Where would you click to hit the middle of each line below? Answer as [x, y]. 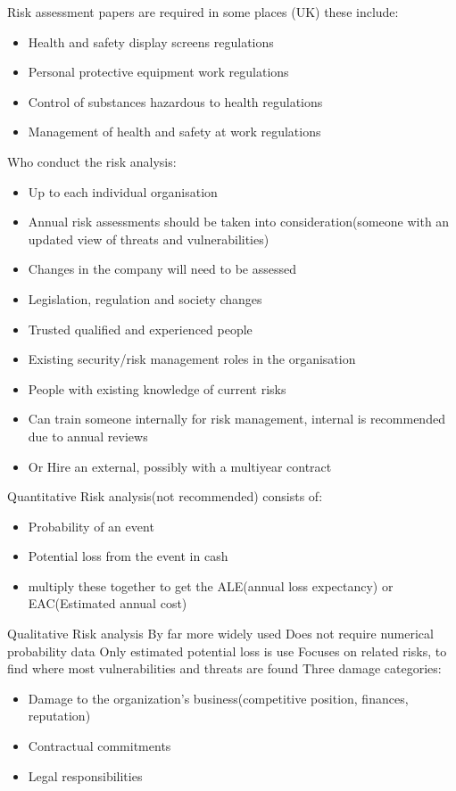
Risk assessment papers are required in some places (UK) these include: [203, 12]
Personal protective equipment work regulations [158, 72]
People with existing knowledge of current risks [157, 388]
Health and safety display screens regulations [151, 41]
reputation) [59, 716]
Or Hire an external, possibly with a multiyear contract [180, 466]
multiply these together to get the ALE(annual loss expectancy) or [211, 585]
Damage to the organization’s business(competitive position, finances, [218, 698]
